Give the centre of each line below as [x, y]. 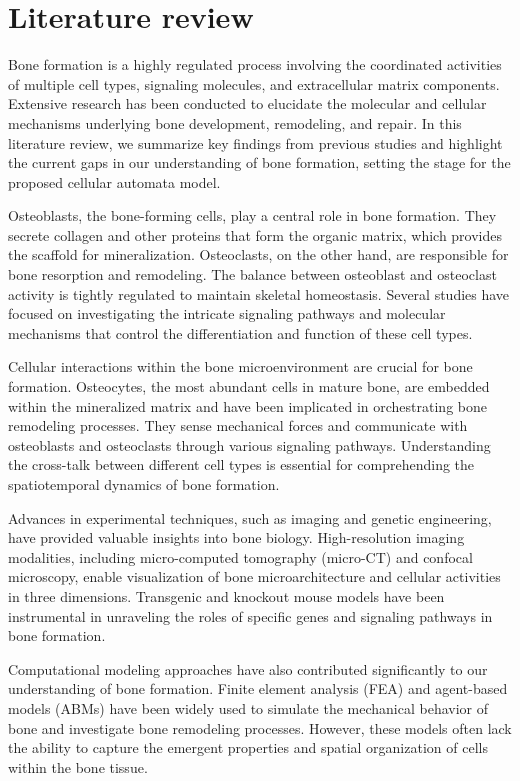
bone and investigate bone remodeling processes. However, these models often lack [260, 727]
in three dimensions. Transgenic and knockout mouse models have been [226, 595]
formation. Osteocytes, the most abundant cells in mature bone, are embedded [249, 386]
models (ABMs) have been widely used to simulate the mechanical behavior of [248, 707]
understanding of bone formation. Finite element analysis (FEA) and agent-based [258, 688]
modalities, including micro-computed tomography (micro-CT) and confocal [240, 556]
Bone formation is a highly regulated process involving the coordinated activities [255, 64]
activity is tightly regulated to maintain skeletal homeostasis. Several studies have [259, 293]
